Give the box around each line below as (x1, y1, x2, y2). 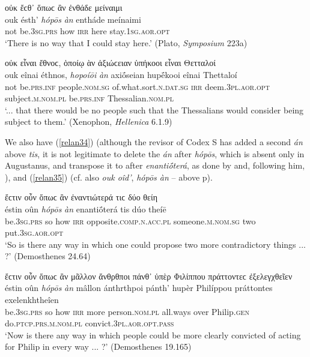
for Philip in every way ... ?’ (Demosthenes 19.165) (5, 340, 192, 353)
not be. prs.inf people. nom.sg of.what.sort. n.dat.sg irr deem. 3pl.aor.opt (5, 80, 270, 92)
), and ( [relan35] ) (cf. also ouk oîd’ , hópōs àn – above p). (5, 170, 213, 183)
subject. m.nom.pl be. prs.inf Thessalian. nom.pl (5, 92, 174, 104)
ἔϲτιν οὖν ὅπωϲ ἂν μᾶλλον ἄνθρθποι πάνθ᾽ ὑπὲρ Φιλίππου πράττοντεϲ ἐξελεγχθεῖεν (5, 269, 293, 282)
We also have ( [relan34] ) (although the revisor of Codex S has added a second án (5, 135, 303, 148)
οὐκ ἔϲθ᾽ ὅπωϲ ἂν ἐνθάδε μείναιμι (5, 1, 123, 13)
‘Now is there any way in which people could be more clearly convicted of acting (5, 328, 301, 341)
